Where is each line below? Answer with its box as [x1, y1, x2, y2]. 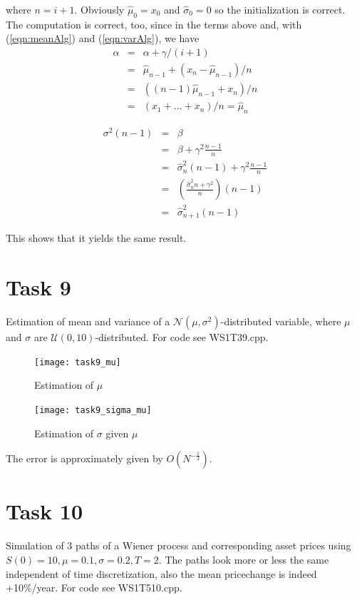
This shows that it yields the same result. [6, 230, 187, 245]
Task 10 [6, 497, 83, 526]
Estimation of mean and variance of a [6, 314, 170, 329]
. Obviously [74, 2, 125, 16]
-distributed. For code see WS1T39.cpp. [95, 330, 269, 345]
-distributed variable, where [220, 314, 341, 329]
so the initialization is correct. [214, 2, 346, 16]
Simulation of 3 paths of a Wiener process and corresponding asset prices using [6, 538, 351, 553]
